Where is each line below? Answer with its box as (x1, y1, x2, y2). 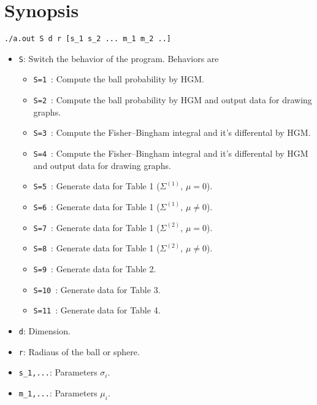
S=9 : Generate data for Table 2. (33, 262, 156, 275)
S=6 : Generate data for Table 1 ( (33, 200, 160, 213)
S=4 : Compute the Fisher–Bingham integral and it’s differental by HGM (33, 147, 308, 159)
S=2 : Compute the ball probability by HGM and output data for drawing (33, 93, 312, 106)
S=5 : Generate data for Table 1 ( (33, 179, 160, 192)
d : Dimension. (18, 324, 71, 337)
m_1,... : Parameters (18, 386, 97, 399)
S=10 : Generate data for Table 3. (33, 283, 161, 296)
